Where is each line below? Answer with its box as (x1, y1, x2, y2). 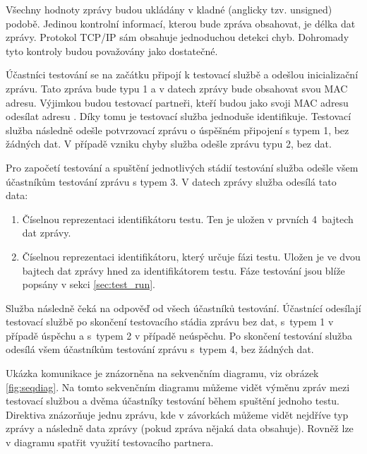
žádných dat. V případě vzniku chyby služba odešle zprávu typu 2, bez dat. (6, 136, 332, 151)
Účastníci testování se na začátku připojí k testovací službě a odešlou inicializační (6, 67, 359, 82)
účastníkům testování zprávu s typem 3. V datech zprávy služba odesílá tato (6, 174, 337, 189)
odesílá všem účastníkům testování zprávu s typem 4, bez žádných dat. (6, 342, 314, 357)
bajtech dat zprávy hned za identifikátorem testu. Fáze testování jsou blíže (22, 263, 345, 277)
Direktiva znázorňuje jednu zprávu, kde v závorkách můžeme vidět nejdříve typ (6, 407, 349, 422)
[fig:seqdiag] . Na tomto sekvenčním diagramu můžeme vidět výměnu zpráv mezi (6, 379, 350, 394)
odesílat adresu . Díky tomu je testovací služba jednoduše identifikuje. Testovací (6, 109, 351, 124)
